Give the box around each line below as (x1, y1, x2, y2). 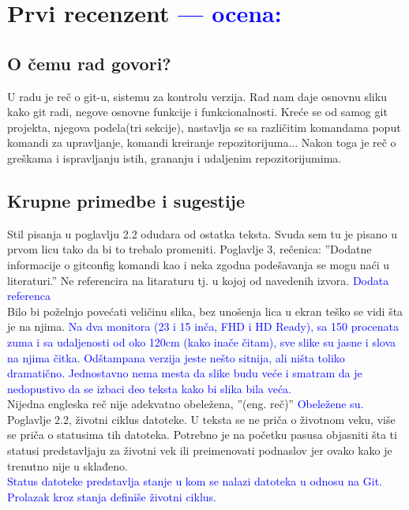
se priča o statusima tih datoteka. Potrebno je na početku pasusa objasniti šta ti (7, 426, 397, 443)
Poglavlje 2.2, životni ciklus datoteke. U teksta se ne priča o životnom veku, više (7, 411, 396, 427)
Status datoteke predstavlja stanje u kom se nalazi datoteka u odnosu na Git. (7, 473, 382, 489)
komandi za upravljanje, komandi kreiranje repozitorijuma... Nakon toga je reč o (7, 134, 396, 151)
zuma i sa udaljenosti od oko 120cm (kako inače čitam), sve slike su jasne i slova (7, 333, 396, 350)
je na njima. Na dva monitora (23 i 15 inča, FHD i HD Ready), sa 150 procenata (7, 318, 399, 335)
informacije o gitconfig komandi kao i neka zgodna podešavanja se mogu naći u (7, 256, 389, 272)
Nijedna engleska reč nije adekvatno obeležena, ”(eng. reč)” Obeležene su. (7, 396, 364, 412)
